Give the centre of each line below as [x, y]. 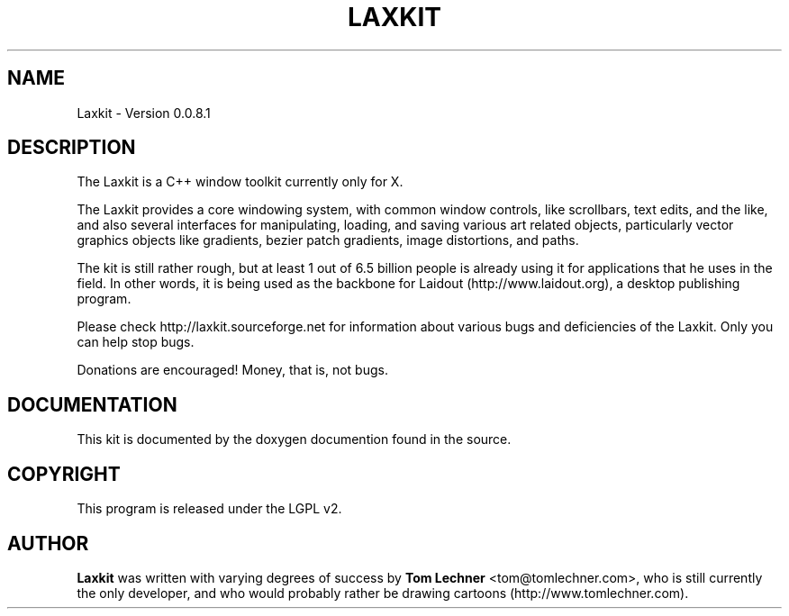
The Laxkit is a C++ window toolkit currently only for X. [240, 182]
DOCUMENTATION [92, 404]
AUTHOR [48, 543]
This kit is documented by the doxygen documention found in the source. [294, 439]
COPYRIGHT [64, 474]
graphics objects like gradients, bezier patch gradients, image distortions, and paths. [328, 240]
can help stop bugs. [136, 342]
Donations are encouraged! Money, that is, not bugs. [232, 370]
